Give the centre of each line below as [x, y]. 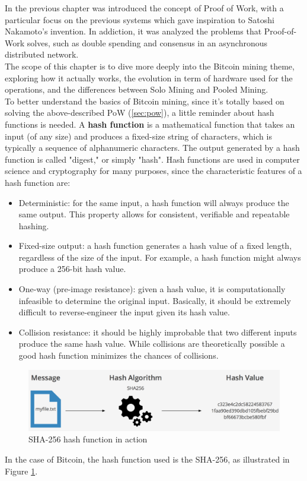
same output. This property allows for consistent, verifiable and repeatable [154, 214]
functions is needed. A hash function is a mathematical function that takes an [150, 124]
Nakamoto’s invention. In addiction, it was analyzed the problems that [133, 31]
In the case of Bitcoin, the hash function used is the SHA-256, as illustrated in [147, 459]
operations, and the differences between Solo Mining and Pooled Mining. [137, 89]
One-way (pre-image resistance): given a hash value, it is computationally [152, 289]
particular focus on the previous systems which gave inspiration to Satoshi [140, 19]
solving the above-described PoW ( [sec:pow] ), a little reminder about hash [140, 113]
